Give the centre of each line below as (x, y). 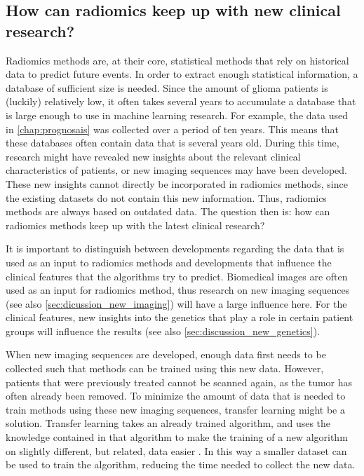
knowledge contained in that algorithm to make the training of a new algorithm (177, 437)
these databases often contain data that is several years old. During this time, (173, 143)
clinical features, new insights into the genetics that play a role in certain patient (180, 317)
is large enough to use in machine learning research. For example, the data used (177, 115)
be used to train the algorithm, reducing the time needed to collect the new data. (181, 464)
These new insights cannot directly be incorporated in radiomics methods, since (177, 183)
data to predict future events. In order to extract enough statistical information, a (182, 74)
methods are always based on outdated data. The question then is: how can (168, 211)
